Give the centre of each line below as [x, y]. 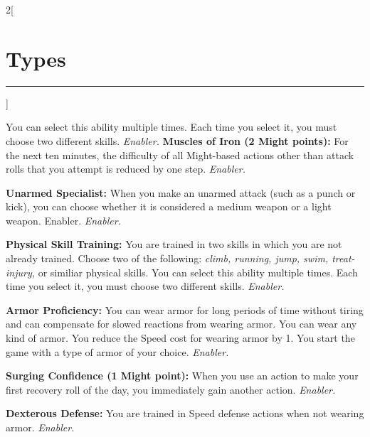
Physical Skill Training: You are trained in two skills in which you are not [174, 244]
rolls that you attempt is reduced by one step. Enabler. [126, 169]
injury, [20, 272]
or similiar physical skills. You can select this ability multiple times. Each [198, 272]
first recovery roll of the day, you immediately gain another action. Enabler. [171, 389]
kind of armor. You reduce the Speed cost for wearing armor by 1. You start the [180, 338]
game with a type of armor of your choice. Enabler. [117, 351]
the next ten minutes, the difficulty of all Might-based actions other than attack [180, 155]
